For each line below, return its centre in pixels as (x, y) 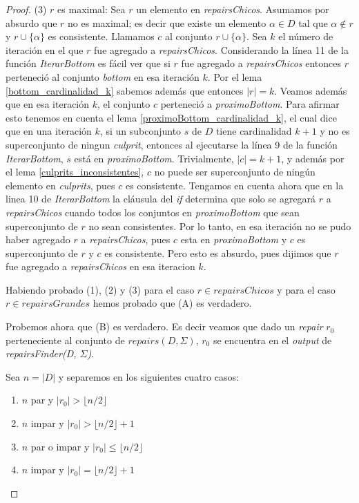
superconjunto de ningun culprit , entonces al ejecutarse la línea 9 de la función (172, 144)
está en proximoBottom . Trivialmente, (154, 158)
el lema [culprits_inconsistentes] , (75, 172)
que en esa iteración (48, 104)
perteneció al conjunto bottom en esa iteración (103, 76)
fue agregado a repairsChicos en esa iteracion (100, 266)
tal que (313, 22)
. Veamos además (311, 90)
